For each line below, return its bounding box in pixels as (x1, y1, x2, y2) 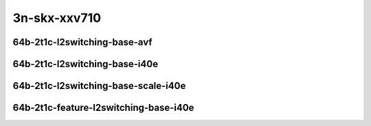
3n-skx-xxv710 (12, 10, 102, 25)
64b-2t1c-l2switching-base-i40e (12, 58, 158, 70)
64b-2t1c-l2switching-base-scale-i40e (12, 80, 186, 92)
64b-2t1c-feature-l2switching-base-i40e (12, 102, 194, 114)
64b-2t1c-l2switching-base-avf (12, 36, 153, 48)
